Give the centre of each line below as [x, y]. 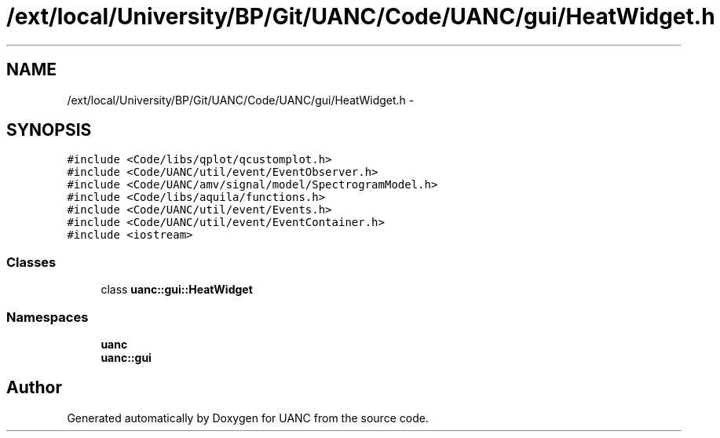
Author [34, 388]
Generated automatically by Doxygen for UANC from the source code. [248, 418]
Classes [31, 262]
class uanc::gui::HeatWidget [177, 290]
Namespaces [48, 317]
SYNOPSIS [49, 130]
